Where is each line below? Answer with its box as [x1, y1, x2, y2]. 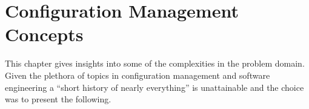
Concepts [5, 22, 84, 47]
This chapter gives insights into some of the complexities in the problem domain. [5, 57, 305, 70]
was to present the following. [5, 93, 111, 105]
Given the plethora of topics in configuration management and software [5, 68, 270, 81]
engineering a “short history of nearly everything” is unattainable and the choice [5, 81, 304, 93]
